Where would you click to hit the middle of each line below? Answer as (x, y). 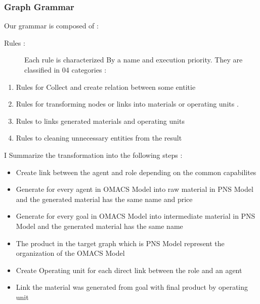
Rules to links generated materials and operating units (100, 121)
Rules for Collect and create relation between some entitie (106, 87)
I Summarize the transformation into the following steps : (93, 155)
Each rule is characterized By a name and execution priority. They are (134, 60)
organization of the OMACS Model (70, 253)
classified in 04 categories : (66, 70)
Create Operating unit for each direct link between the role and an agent (129, 270)
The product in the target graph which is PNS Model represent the (120, 243)
